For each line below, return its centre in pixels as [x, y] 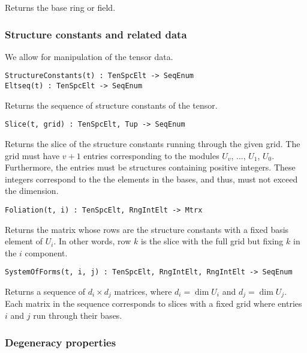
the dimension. [32, 191]
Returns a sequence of [45, 291]
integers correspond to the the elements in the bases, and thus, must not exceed [151, 179]
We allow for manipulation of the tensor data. [89, 56]
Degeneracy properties [61, 342]
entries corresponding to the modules [151, 155]
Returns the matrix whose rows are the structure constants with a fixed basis [147, 229]
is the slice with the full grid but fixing [212, 241]
